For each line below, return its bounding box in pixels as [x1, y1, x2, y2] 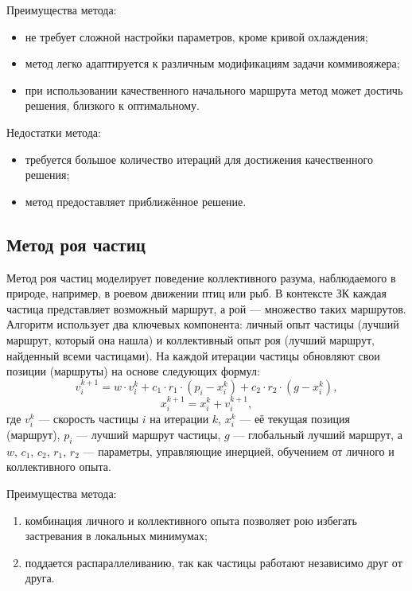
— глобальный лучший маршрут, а [233, 426, 402, 443]
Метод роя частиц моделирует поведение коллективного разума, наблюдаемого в [6, 269, 396, 286]
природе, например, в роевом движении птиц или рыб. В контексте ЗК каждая [6, 285, 387, 301]
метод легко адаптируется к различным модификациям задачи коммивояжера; [25, 55, 400, 72]
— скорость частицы [38, 410, 139, 426]
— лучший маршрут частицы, [76, 426, 221, 443]
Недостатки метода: [6, 123, 101, 140]
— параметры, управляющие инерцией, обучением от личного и [83, 442, 395, 459]
